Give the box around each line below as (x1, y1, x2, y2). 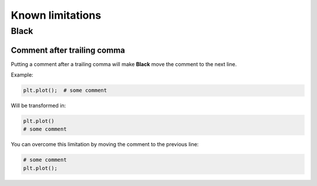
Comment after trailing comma (11, 45, 126, 55)
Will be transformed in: (11, 102, 66, 109)
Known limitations (11, 9, 102, 22)
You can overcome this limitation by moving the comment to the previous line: (11, 141, 199, 148)
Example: (11, 71, 33, 78)
